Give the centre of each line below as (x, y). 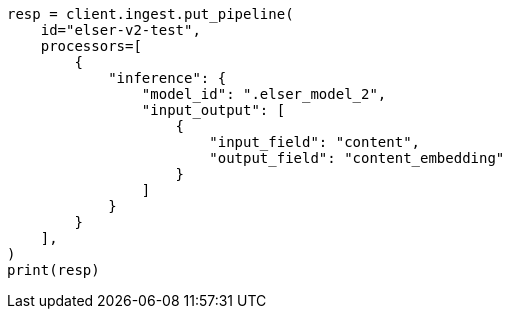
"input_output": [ (213, 110)
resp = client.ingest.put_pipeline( (150, 14)
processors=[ (91, 46)
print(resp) (53, 270)
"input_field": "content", (315, 142)
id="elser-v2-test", (120, 30)
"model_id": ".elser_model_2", (264, 94)
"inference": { (167, 78)
